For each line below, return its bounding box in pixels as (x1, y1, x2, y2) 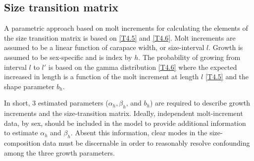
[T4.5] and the (205, 71, 249, 82)
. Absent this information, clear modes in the (70, 127, 207, 138)
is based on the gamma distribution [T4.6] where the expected (48, 61, 237, 72)
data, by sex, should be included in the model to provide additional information (4, 117, 246, 128)
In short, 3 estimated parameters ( (4, 98, 108, 108)
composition (4, 138, 41, 148)
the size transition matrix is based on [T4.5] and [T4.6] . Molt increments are (4, 32, 236, 43)
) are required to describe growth (150, 98, 251, 108)
